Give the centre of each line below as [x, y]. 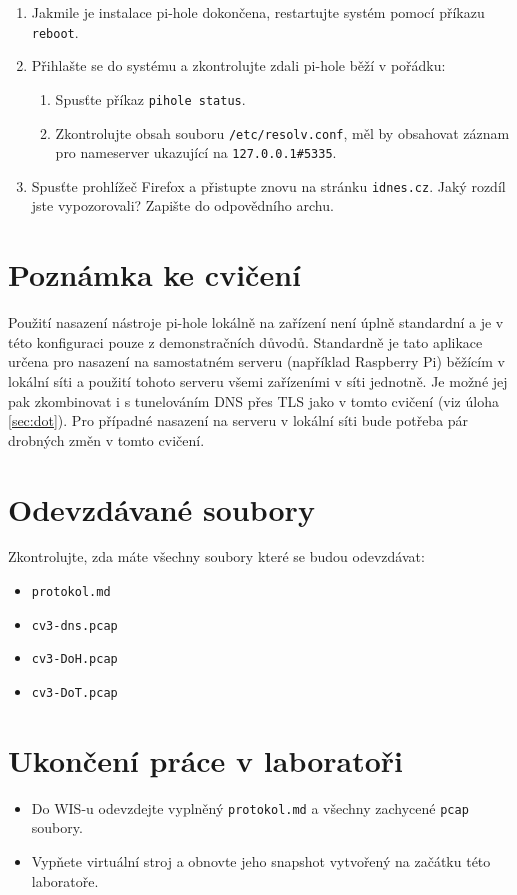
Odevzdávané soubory [161, 508]
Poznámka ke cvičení [154, 274]
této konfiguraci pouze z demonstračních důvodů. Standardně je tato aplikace [245, 341]
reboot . [55, 31]
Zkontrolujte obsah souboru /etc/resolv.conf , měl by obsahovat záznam [282, 132]
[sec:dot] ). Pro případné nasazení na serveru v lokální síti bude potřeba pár [238, 420]
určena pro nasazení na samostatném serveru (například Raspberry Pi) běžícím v [256, 361]
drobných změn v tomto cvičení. [106, 439]
